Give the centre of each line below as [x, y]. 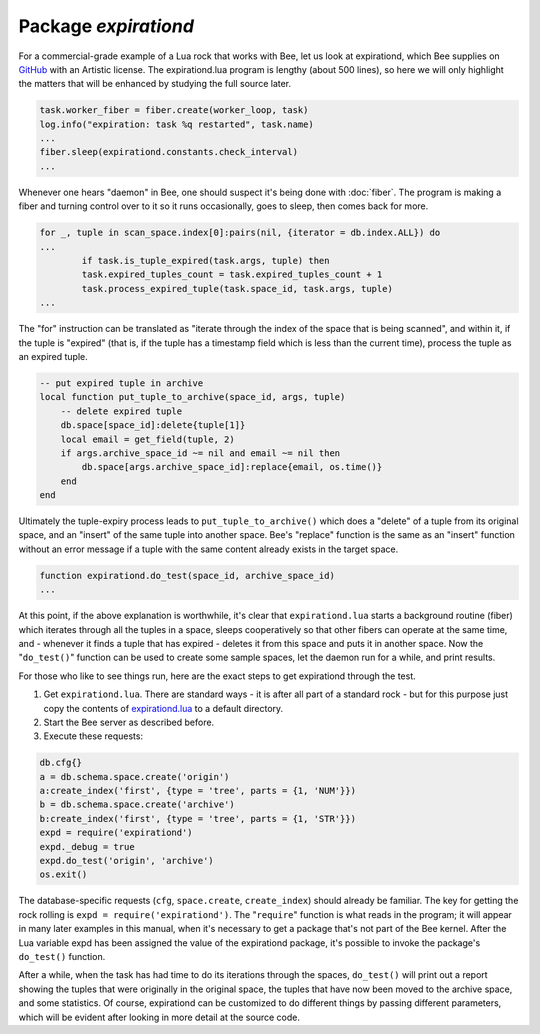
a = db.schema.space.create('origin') [134, 776]
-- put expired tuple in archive [121, 383]
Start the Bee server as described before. [129, 722]
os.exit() [63, 874]
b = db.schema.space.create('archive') [137, 804]
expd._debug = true [87, 846]
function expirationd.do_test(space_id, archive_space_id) [187, 575]
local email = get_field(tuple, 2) [147, 439]
